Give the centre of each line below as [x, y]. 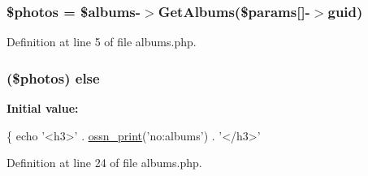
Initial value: [43, 108]
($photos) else [53, 77]
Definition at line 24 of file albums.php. [104, 163]
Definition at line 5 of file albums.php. [102, 42]
